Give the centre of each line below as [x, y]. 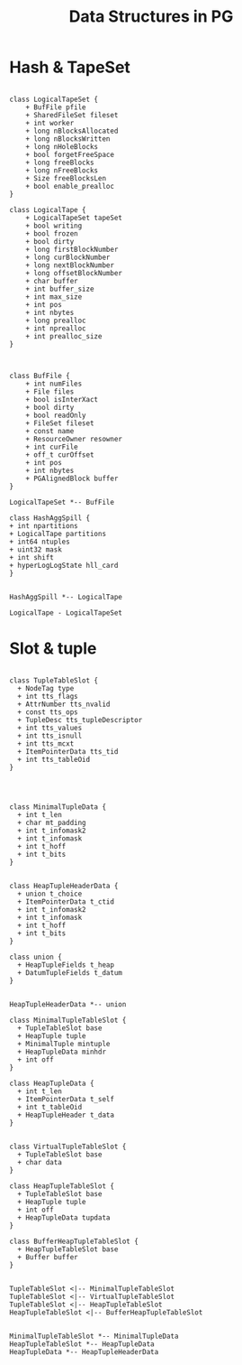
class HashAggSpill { [50, 518]
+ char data [40, 1162]
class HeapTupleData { [52, 1083]
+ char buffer [52, 281]
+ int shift [31, 557]
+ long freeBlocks [60, 162]
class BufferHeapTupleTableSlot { [74, 1241]
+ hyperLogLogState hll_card [64, 565]
